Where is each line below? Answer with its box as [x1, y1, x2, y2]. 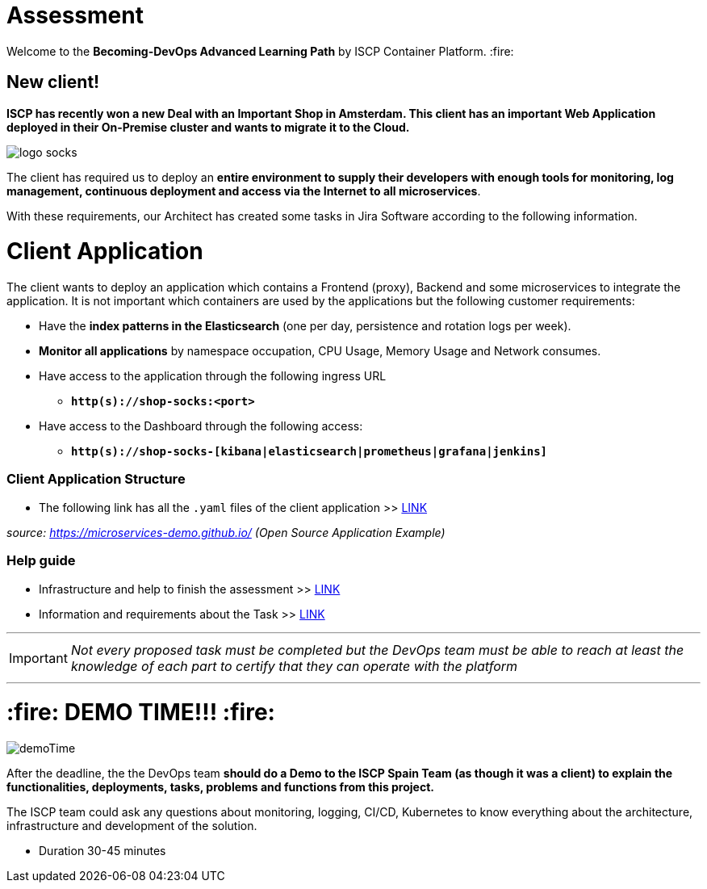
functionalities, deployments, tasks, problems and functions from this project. [6, 780, 434, 795]
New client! [6, 72, 100, 93]
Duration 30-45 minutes [39, 844, 166, 858]
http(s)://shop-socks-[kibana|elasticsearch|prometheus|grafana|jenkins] [71, 445, 548, 459]
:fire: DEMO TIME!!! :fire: [6, 698, 275, 727]
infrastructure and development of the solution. [6, 819, 257, 833]
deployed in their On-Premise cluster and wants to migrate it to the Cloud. [6, 120, 410, 134]
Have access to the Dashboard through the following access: [39, 419, 363, 434]
